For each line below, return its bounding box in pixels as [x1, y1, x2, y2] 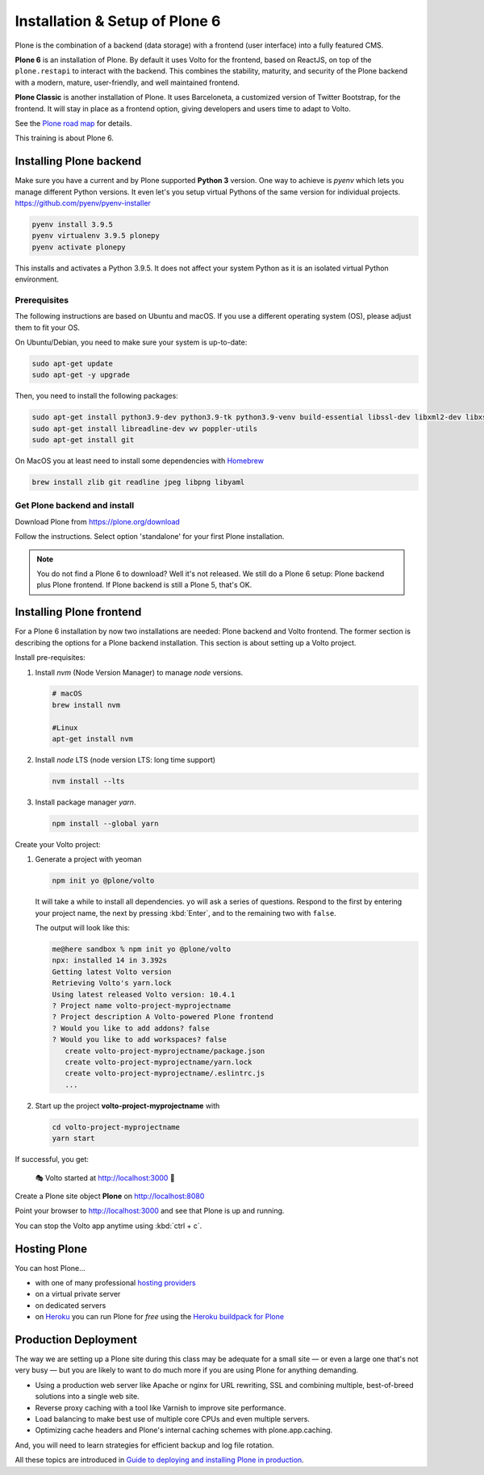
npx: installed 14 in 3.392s [52, 956, 168, 965]
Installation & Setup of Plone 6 [15, 12, 221, 30]
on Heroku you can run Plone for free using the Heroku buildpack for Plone [35, 1312, 285, 1322]
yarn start [52, 1134, 95, 1143]
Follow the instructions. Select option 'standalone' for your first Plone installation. [15, 532, 285, 541]
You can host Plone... [15, 1263, 86, 1272]
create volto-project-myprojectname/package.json [65, 1046, 265, 1055]
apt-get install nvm [52, 734, 133, 744]
